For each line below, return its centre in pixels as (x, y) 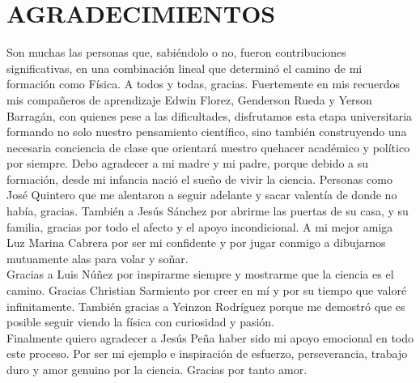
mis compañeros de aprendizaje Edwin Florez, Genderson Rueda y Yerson (189, 99)
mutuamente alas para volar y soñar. (98, 258)
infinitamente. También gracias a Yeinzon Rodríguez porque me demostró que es (206, 306)
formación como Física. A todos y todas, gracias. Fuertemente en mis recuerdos (203, 84)
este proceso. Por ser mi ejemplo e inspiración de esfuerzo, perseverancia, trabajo (207, 353)
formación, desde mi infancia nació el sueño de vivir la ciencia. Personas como (199, 179)
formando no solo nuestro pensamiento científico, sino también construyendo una (207, 132)
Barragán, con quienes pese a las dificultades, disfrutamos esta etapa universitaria (210, 115)
